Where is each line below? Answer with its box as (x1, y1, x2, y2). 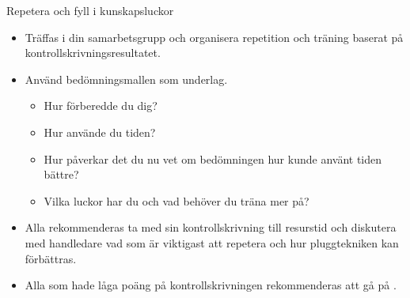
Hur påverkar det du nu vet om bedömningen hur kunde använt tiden (44, 150, 382, 167)
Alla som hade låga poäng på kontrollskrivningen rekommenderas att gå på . (25, 277, 397, 293)
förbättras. (25, 250, 77, 266)
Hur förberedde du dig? (44, 97, 158, 114)
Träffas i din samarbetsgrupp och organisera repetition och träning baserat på (25, 28, 404, 45)
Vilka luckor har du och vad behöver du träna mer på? (44, 192, 309, 209)
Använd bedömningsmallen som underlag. (25, 70, 228, 87)
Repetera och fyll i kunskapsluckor (6, 2, 174, 18)
